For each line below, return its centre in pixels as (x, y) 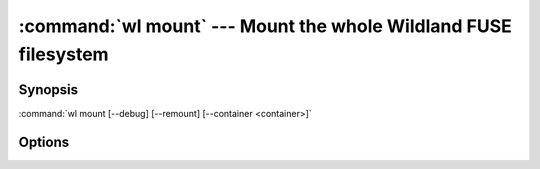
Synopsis (48, 89)
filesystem (63, 54)
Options (44, 141)
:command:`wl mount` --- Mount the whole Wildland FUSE (265, 26)
